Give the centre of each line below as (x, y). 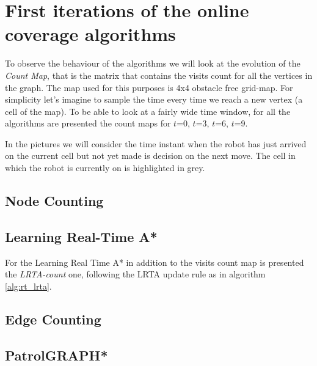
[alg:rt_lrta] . (28, 286)
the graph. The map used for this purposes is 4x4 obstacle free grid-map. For (149, 87)
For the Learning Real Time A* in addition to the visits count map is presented (155, 262)
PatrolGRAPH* (56, 355)
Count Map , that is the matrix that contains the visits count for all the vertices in (159, 75)
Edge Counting (53, 319)
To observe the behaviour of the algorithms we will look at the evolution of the (153, 63)
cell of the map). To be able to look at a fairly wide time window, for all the (148, 111)
